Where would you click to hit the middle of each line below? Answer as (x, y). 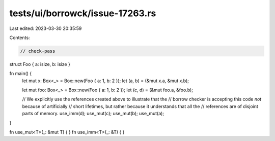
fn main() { (21, 74)
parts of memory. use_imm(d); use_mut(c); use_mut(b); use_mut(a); (93, 114)
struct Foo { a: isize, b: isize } (40, 64)
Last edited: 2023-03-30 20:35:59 (46, 28)
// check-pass (38, 51)
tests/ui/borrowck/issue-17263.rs (83, 13)
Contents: (20, 38)
